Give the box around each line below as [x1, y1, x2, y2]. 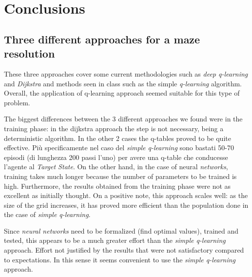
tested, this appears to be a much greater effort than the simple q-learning [4, 235, 226, 245]
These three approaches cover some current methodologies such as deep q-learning [4, 68, 248, 79]
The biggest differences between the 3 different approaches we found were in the [4, 114, 243, 124]
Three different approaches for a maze [4, 31, 200, 46]
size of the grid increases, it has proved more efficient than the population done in [4, 199, 249, 210]
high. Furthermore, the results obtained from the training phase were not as [4, 180, 231, 191]
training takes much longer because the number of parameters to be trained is [4, 171, 237, 181]
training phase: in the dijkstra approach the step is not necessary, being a [4, 123, 224, 133]
